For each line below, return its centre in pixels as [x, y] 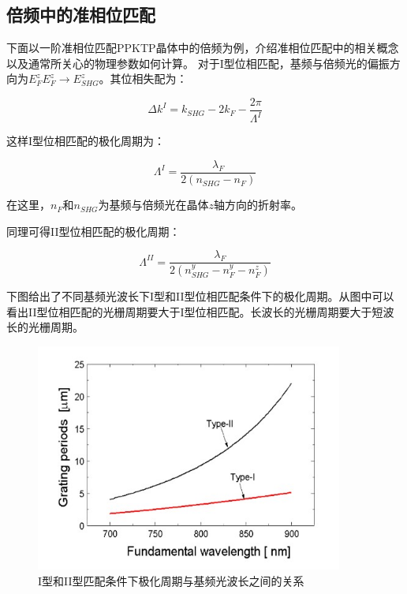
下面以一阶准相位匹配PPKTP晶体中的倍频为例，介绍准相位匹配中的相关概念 [203, 48]
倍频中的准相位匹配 [81, 15]
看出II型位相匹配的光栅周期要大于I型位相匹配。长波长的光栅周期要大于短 [195, 311]
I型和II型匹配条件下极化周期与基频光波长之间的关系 [171, 580]
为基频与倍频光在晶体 [153, 205]
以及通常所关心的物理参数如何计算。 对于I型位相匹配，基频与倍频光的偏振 [198, 63]
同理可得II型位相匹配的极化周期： [93, 231]
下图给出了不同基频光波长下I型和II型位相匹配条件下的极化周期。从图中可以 [200, 296]
